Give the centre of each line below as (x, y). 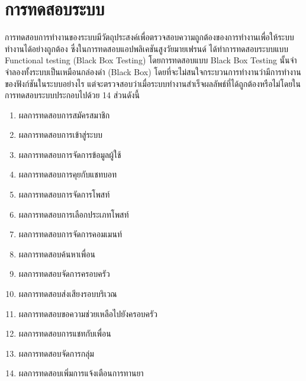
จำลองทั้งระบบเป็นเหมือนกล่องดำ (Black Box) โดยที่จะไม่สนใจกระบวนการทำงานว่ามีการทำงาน (153, 71)
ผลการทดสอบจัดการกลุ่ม (56, 353)
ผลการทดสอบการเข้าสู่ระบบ (61, 135)
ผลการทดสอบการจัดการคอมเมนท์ (70, 234)
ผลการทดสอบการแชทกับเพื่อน (65, 333)
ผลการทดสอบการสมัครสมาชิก (64, 114)
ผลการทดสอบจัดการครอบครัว (64, 274)
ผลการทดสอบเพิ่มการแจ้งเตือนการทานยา (81, 373)
